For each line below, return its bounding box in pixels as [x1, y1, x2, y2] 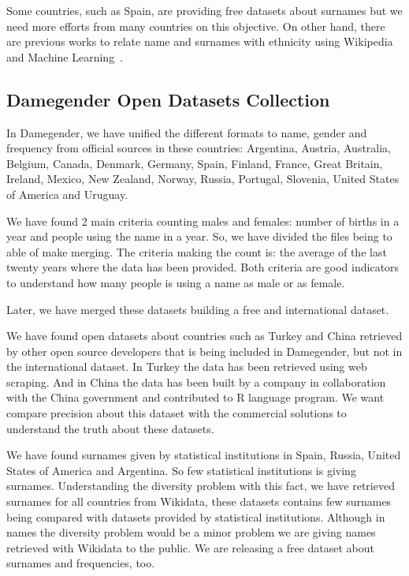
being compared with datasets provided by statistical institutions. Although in [6, 508, 385, 525]
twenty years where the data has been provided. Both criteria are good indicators [6, 259, 400, 275]
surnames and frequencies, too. [6, 555, 155, 571]
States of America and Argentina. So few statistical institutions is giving [6, 462, 356, 478]
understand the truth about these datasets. [6, 420, 214, 436]
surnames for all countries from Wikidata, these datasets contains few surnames [6, 493, 392, 510]
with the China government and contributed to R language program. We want [6, 389, 385, 406]
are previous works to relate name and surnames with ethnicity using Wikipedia [6, 33, 393, 50]
